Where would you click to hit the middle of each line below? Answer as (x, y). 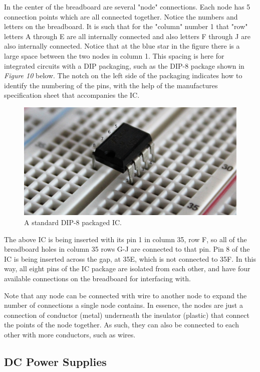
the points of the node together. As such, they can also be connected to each (121, 325)
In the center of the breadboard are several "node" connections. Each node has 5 (127, 7)
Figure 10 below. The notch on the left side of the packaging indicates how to (123, 75)
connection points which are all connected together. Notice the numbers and (121, 16)
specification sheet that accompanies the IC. (72, 95)
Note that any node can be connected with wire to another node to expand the (125, 295)
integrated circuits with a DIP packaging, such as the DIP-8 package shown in (124, 65)
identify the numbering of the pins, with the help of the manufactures (111, 85)
